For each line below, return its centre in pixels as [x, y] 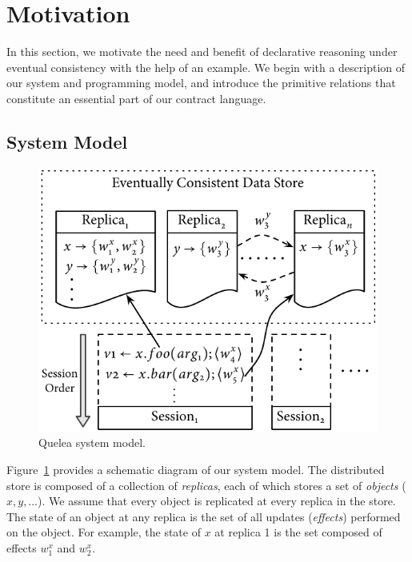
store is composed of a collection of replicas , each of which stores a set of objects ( [206, 485]
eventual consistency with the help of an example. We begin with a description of [206, 67]
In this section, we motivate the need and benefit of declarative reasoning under [202, 52]
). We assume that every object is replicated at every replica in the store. [217, 501]
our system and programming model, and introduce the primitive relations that [201, 83]
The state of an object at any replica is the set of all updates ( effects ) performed [204, 516]
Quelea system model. [92, 442]
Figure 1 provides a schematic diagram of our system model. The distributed [196, 469]
